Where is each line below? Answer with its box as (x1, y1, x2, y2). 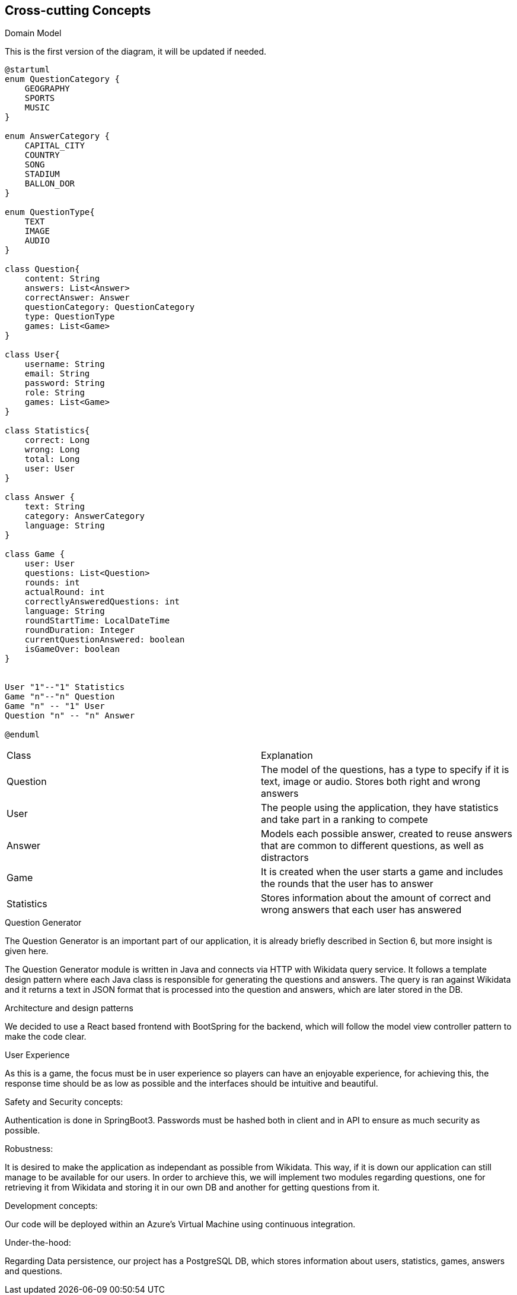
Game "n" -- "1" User (5, 701, 105, 711)
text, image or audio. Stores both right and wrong (261, 775, 480, 788)
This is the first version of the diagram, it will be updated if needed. (5, 46, 267, 57)
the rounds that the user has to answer (261, 878, 433, 890)
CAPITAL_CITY (24, 141, 85, 151)
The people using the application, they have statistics (261, 802, 499, 814)
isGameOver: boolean (24, 644, 120, 654)
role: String (24, 388, 85, 398)
